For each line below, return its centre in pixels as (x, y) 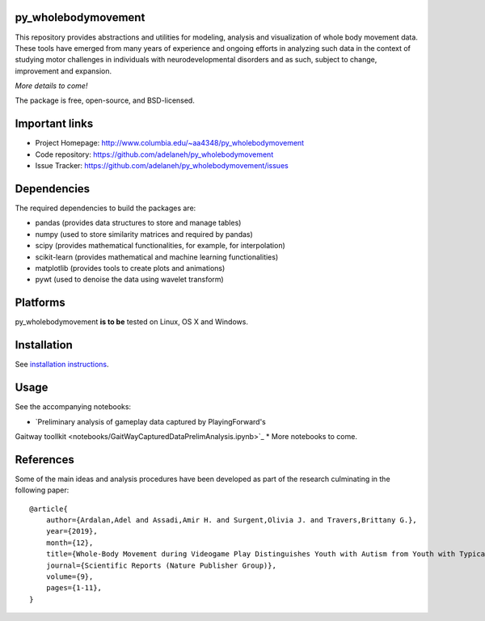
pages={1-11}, (74, 588)
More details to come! (51, 86)
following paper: (42, 490)
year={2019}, (72, 531)
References (44, 460)
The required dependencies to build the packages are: (105, 208)
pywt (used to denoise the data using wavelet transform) (129, 280)
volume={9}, (70, 577)
